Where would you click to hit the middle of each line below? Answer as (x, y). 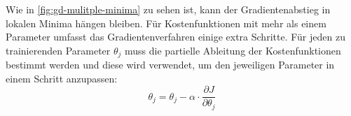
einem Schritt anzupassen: (62, 78)
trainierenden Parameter (58, 50)
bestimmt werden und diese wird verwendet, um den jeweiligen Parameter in (170, 65)
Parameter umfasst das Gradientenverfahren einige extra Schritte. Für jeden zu (175, 37)
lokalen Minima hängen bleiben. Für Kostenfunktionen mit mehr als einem (166, 23)
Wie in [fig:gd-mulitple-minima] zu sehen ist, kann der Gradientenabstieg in (168, 9)
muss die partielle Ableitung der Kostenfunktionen (233, 50)
